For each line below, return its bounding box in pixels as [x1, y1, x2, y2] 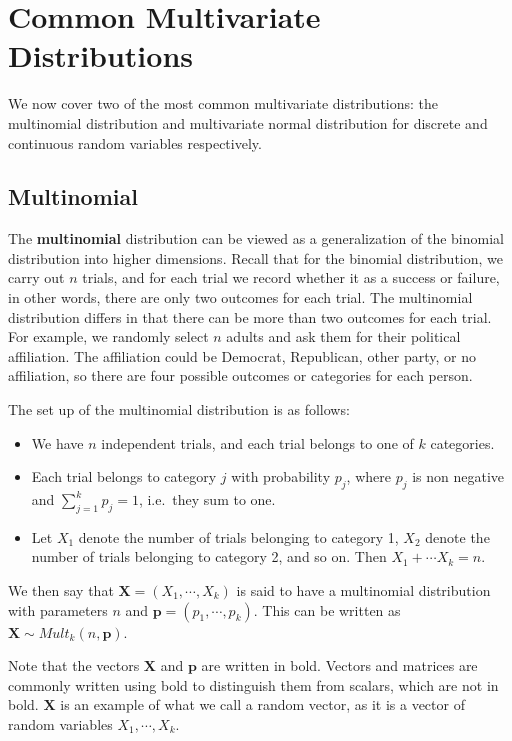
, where [346, 466, 391, 487]
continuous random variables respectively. [8, 132, 262, 153]
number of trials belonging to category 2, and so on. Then [31, 546, 387, 567]
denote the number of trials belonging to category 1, [78, 526, 399, 547]
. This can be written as [253, 599, 401, 620]
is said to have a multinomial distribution [236, 580, 491, 601]
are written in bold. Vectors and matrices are [201, 655, 478, 676]
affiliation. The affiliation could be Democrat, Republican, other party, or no [8, 345, 477, 366]
